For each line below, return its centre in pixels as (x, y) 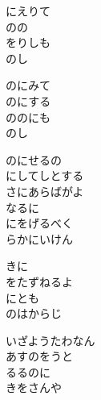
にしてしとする (45, 175)
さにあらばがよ (45, 191)
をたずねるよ (39, 281)
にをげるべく (39, 223)
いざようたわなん (50, 340)
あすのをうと (39, 356)
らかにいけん (39, 238)
